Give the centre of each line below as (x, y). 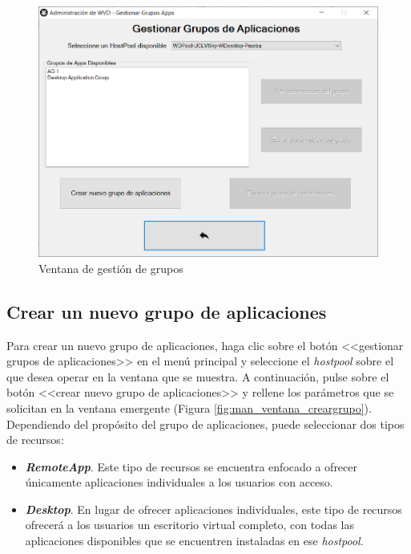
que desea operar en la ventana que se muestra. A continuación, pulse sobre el (198, 376)
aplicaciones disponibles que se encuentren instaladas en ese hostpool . (194, 541)
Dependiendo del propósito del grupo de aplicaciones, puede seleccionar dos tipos (205, 424)
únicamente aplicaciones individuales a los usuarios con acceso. (179, 482)
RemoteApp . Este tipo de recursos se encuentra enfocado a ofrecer (191, 466)
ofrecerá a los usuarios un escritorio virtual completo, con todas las (189, 525)
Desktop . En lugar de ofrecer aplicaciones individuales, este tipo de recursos (214, 509)
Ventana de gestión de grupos (111, 268)
